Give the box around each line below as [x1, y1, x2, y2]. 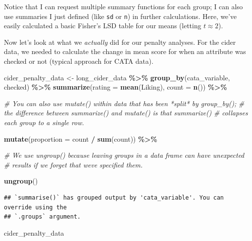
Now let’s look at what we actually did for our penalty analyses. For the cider [4, 37, 236, 47]
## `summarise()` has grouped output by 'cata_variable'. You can [4, 194, 224, 201]
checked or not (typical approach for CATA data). [4, 56, 154, 66]
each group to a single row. [4, 117, 84, 127]
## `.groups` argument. [4, 213, 81, 221]
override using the [4, 204, 67, 211]
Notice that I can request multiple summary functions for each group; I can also [4, 1, 243, 11]
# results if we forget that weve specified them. [4, 159, 143, 169]
